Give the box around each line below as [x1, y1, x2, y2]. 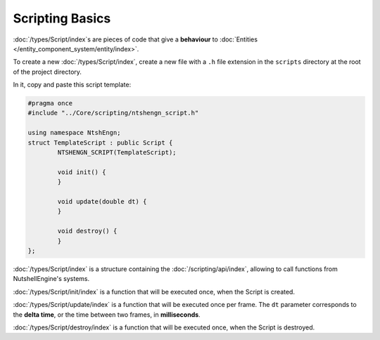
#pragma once [27, 99, 73, 107]
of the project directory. [13, 67, 82, 76]
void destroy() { [57, 227, 118, 235]
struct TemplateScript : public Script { [27, 138, 173, 147]
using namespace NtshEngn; [27, 129, 121, 137]
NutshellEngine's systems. [13, 275, 90, 283]
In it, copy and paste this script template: [13, 81, 132, 89]
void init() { [57, 168, 106, 176]
